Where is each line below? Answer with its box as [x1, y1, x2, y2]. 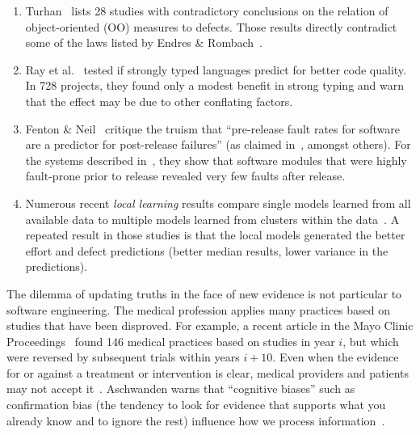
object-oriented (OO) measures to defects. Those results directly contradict [25, 18, 397, 35]
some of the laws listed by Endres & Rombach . [25, 34, 262, 51]
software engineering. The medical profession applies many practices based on [6, 301, 391, 318]
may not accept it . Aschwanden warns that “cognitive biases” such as [6, 380, 355, 397]
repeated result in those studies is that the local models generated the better [25, 226, 405, 243]
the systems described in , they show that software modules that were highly [25, 151, 407, 168]
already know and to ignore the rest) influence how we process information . [6, 412, 385, 429]
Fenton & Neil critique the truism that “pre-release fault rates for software [25, 120, 400, 137]
